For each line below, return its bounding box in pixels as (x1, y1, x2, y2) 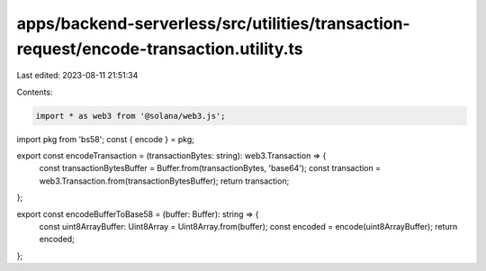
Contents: (16, 86, 53, 97)
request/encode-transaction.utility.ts (16, 39, 303, 59)
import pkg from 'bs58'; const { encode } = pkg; (16, 133, 195, 144)
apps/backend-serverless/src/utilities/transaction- (16, 14, 410, 33)
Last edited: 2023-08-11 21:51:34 (16, 70, 139, 81)
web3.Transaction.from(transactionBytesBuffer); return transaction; (39, 176, 290, 186)
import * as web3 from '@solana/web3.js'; (35, 111, 226, 121)
